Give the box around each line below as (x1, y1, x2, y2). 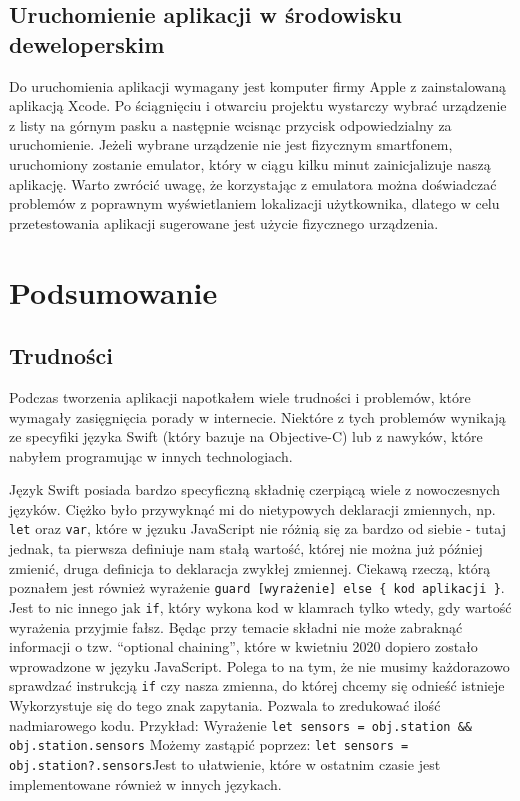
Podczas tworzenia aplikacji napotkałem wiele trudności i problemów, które (9, 386, 471, 407)
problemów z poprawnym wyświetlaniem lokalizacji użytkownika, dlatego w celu (9, 193, 500, 214)
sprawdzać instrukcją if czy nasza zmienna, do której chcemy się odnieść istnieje (9, 675, 505, 696)
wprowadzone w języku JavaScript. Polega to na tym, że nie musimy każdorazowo (9, 655, 510, 676)
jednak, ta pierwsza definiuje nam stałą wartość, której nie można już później (9, 538, 483, 559)
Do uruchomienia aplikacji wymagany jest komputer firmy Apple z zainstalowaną (9, 75, 507, 96)
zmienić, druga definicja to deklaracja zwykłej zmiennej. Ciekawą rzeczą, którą (9, 557, 491, 578)
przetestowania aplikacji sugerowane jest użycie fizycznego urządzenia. (9, 212, 439, 233)
